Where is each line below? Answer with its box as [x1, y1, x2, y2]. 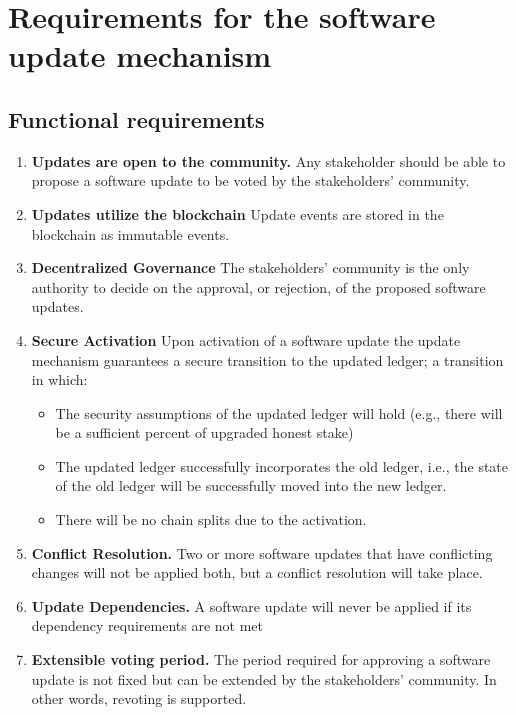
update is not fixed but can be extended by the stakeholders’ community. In [31, 668, 497, 689]
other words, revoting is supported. [31, 688, 247, 709]
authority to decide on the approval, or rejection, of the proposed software [31, 276, 486, 297]
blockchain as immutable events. [31, 223, 230, 244]
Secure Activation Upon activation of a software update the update [31, 329, 461, 350]
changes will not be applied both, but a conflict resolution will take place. [31, 562, 483, 583]
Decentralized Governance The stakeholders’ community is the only [31, 257, 470, 278]
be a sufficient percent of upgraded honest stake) [55, 422, 354, 443]
